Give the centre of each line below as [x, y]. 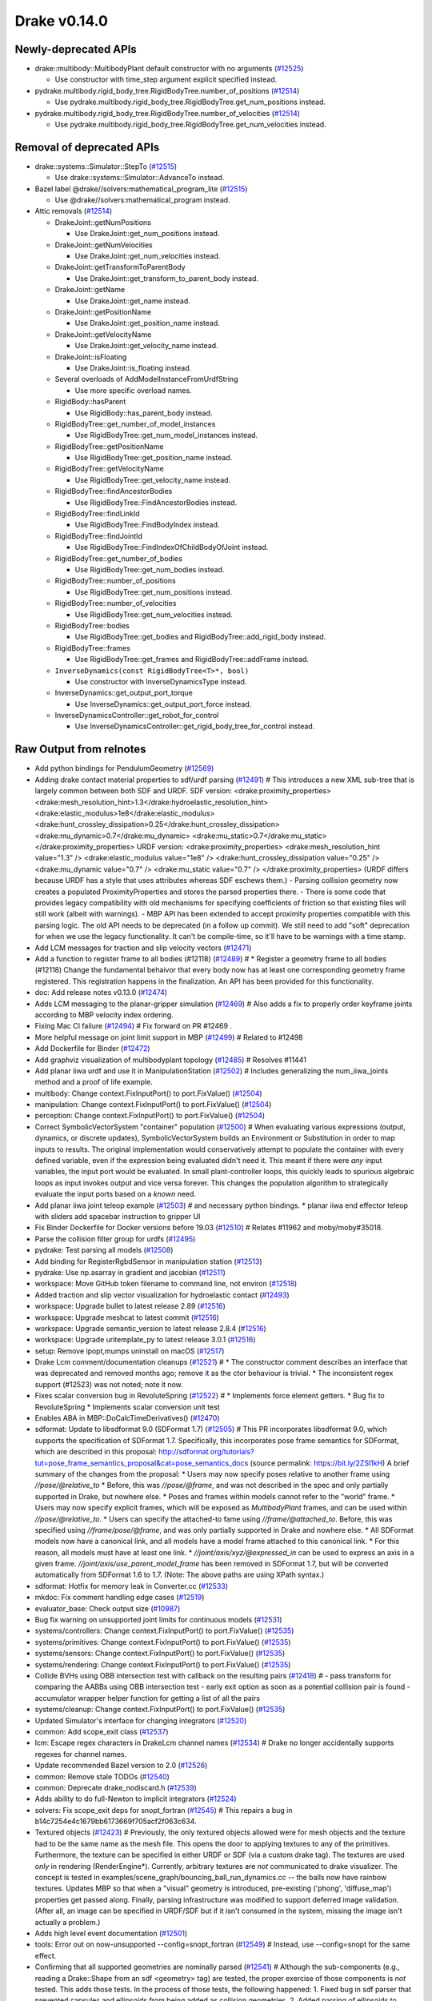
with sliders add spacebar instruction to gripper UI [118, 1216]
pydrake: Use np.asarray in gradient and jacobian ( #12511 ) [130, 1272]
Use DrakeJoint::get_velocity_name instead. [147, 346]
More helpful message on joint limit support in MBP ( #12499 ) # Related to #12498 [169, 1037]
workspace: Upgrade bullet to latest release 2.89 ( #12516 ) [130, 1306]
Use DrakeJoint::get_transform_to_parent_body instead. [167, 278]
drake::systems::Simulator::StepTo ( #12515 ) [106, 166]
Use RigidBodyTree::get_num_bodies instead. [150, 569]
